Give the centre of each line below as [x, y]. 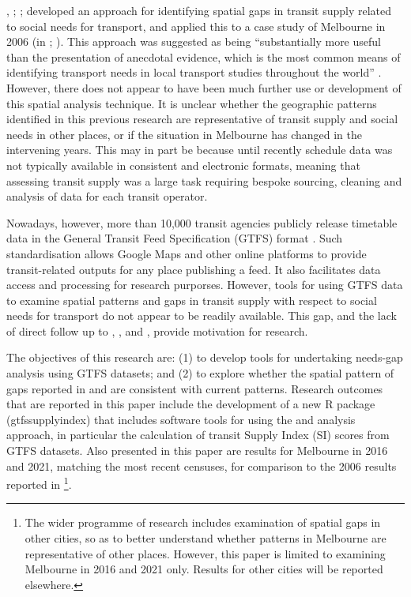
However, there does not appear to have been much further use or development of [204, 87]
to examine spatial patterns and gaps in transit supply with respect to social [192, 300]
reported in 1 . [39, 483]
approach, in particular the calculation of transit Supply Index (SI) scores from [198, 435]
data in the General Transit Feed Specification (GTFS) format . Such [175, 238]
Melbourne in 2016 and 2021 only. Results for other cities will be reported [204, 569]
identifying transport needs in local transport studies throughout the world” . [194, 72]
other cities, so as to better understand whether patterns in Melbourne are [205, 538]
